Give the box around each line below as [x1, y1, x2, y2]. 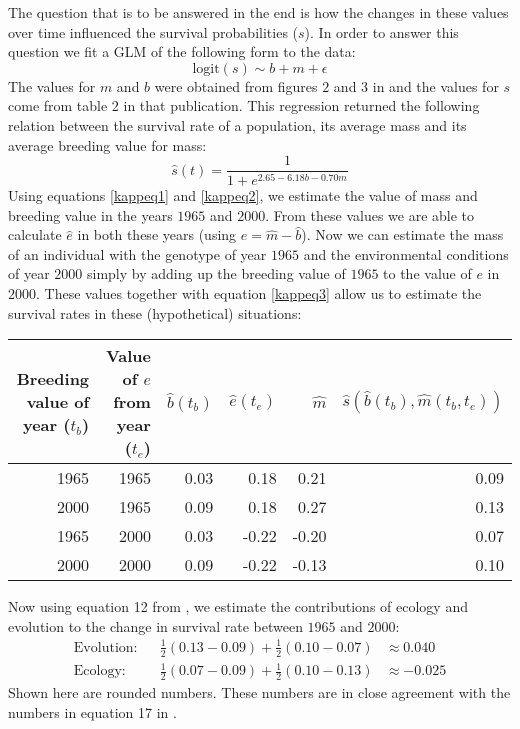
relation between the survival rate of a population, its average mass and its [8, 114, 467, 135]
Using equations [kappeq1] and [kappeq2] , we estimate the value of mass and [8, 185, 478, 206]
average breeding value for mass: [8, 134, 207, 155]
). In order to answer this [304, 21, 459, 42]
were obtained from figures [154, 75, 318, 96]
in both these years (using [77, 224, 237, 245]
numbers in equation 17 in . [8, 701, 177, 722]
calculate [8, 224, 62, 245]
